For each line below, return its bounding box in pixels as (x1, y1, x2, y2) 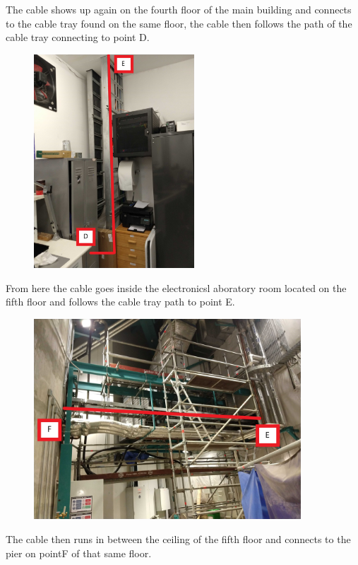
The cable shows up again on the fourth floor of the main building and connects (6, 2, 352, 16)
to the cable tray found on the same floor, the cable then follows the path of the (6, 16, 352, 30)
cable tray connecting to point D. (6, 30, 150, 45)
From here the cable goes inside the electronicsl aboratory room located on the (6, 280, 347, 295)
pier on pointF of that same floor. (6, 545, 152, 560)
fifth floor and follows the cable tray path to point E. (6, 294, 235, 309)
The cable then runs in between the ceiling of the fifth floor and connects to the (6, 531, 351, 546)
